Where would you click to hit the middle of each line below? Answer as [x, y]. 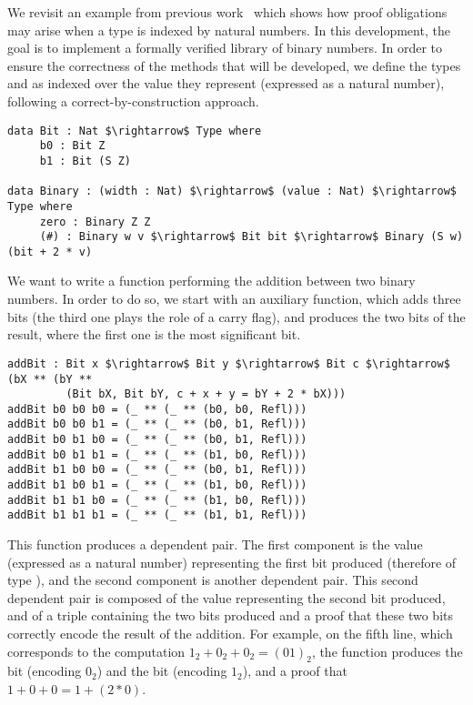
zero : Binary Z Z [95, 222]
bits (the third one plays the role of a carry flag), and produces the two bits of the [236, 316]
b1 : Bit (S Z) [86, 161]
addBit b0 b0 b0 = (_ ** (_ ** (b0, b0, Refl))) [157, 409]
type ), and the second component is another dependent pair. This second [213, 580]
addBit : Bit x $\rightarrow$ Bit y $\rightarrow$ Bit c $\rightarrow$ [229, 363]
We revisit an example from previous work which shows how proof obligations [227, 12]
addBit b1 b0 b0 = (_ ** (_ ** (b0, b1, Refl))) [157, 470]
